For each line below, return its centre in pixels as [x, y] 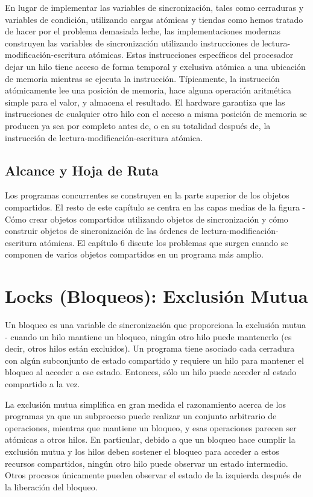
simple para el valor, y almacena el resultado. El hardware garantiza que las [145, 102]
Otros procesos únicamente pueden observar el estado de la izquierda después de [153, 475]
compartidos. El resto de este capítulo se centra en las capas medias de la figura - [155, 207]
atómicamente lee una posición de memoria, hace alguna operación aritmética [148, 90]
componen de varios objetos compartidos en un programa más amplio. [134, 254]
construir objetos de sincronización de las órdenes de [102, 231]
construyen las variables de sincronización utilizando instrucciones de [132, 43]
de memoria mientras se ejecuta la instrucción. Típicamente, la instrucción [142, 78]
